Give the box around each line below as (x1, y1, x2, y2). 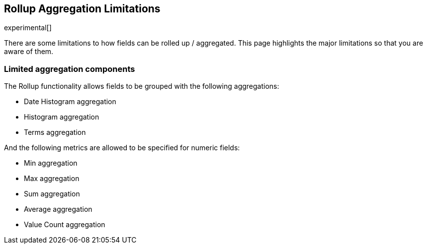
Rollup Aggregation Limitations (4, 2, 161, 15)
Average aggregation (24, 205, 92, 214)
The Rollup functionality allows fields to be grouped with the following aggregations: (4, 82, 279, 91)
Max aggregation (24, 174, 80, 183)
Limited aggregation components (4, 63, 135, 74)
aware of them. (4, 47, 54, 56)
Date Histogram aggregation (24, 97, 116, 106)
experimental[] (4, 23, 52, 32)
